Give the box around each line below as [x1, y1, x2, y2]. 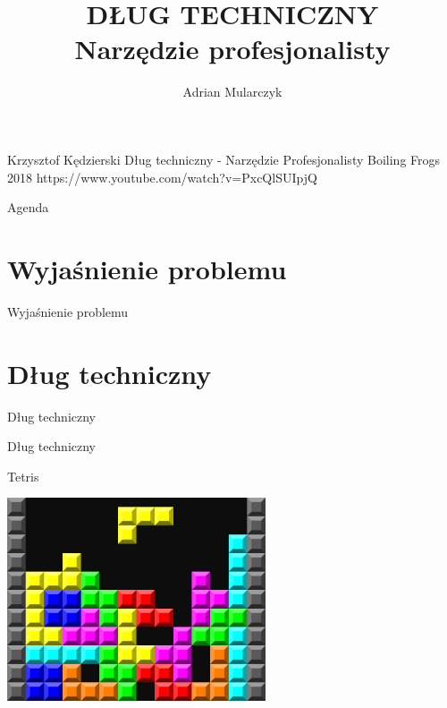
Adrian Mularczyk [182, 82, 283, 101]
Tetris [7, 466, 39, 485]
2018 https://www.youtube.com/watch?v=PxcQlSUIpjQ [7, 167, 317, 186]
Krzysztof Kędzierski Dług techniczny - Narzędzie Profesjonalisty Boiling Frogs [7, 149, 441, 168]
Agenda [7, 198, 49, 217]
